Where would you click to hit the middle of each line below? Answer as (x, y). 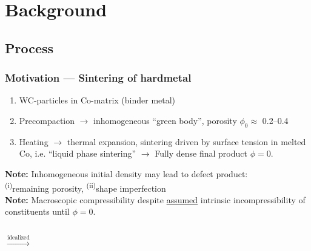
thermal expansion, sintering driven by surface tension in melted (186, 141)
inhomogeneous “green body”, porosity (165, 120)
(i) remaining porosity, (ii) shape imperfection (85, 187)
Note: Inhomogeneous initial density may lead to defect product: (126, 173)
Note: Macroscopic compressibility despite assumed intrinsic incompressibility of (155, 199)
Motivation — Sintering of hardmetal (98, 78)
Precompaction (47, 120)
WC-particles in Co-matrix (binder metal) (97, 100)
